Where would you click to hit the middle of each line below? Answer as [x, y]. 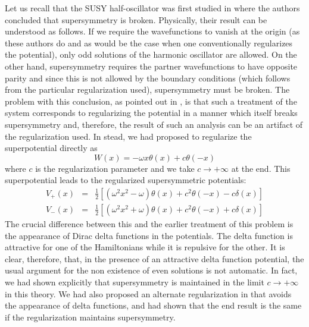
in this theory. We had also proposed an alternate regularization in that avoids [148, 293]
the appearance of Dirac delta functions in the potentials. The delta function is [149, 235]
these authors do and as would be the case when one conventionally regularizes [149, 43]
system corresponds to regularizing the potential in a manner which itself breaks [151, 113]
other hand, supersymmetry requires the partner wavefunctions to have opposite [151, 66]
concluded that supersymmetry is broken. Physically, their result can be [136, 19]
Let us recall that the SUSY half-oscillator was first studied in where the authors [152, 8]
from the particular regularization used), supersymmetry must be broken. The [147, 89]
